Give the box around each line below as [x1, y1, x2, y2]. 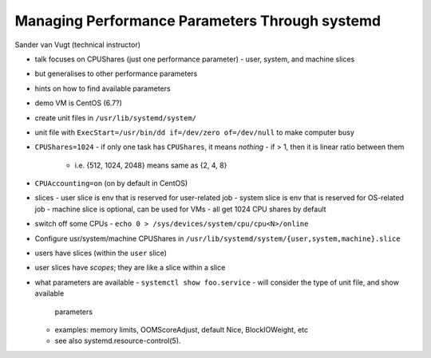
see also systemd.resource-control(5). [54, 336, 181, 346]
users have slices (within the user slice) [34, 248, 168, 258]
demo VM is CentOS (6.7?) [34, 98, 123, 108]
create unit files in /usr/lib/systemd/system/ [34, 112, 197, 123]
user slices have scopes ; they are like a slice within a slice [34, 263, 226, 273]
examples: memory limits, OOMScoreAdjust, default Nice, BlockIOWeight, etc [54, 325, 309, 334]
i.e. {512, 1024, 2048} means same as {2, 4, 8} [74, 160, 227, 170]
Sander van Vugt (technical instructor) [14, 40, 141, 49]
